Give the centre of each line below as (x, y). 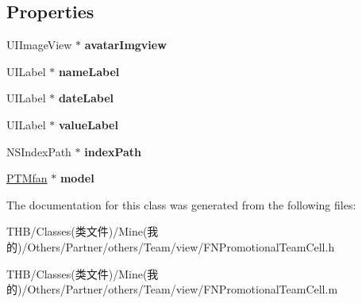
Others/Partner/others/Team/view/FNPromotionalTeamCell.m (183, 289)
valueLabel (88, 124)
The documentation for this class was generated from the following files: (181, 204)
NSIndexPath (39, 151)
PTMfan (27, 178)
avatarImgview (125, 45)
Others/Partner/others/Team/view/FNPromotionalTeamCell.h (181, 246)
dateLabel (86, 98)
